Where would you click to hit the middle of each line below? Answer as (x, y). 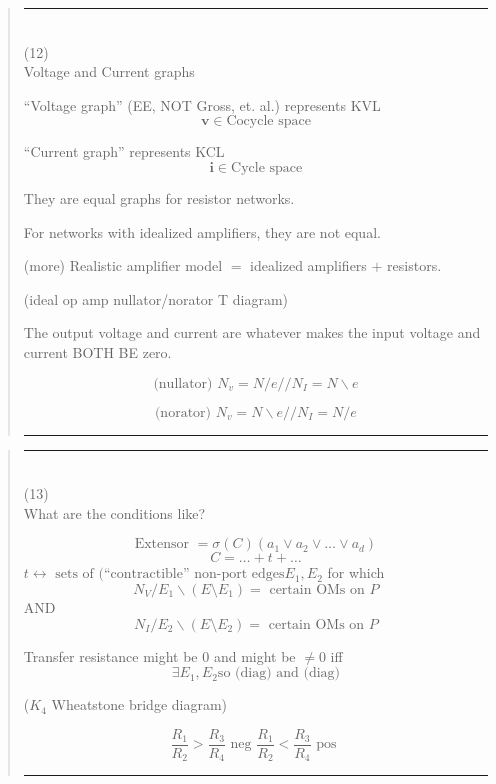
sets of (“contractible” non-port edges (170, 574)
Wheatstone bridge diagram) (139, 704)
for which (356, 572)
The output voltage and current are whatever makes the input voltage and (252, 332)
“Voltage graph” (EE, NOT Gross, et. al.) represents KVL (202, 104)
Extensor (162, 544)
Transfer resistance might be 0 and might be (159, 655)
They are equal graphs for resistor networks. (159, 197)
